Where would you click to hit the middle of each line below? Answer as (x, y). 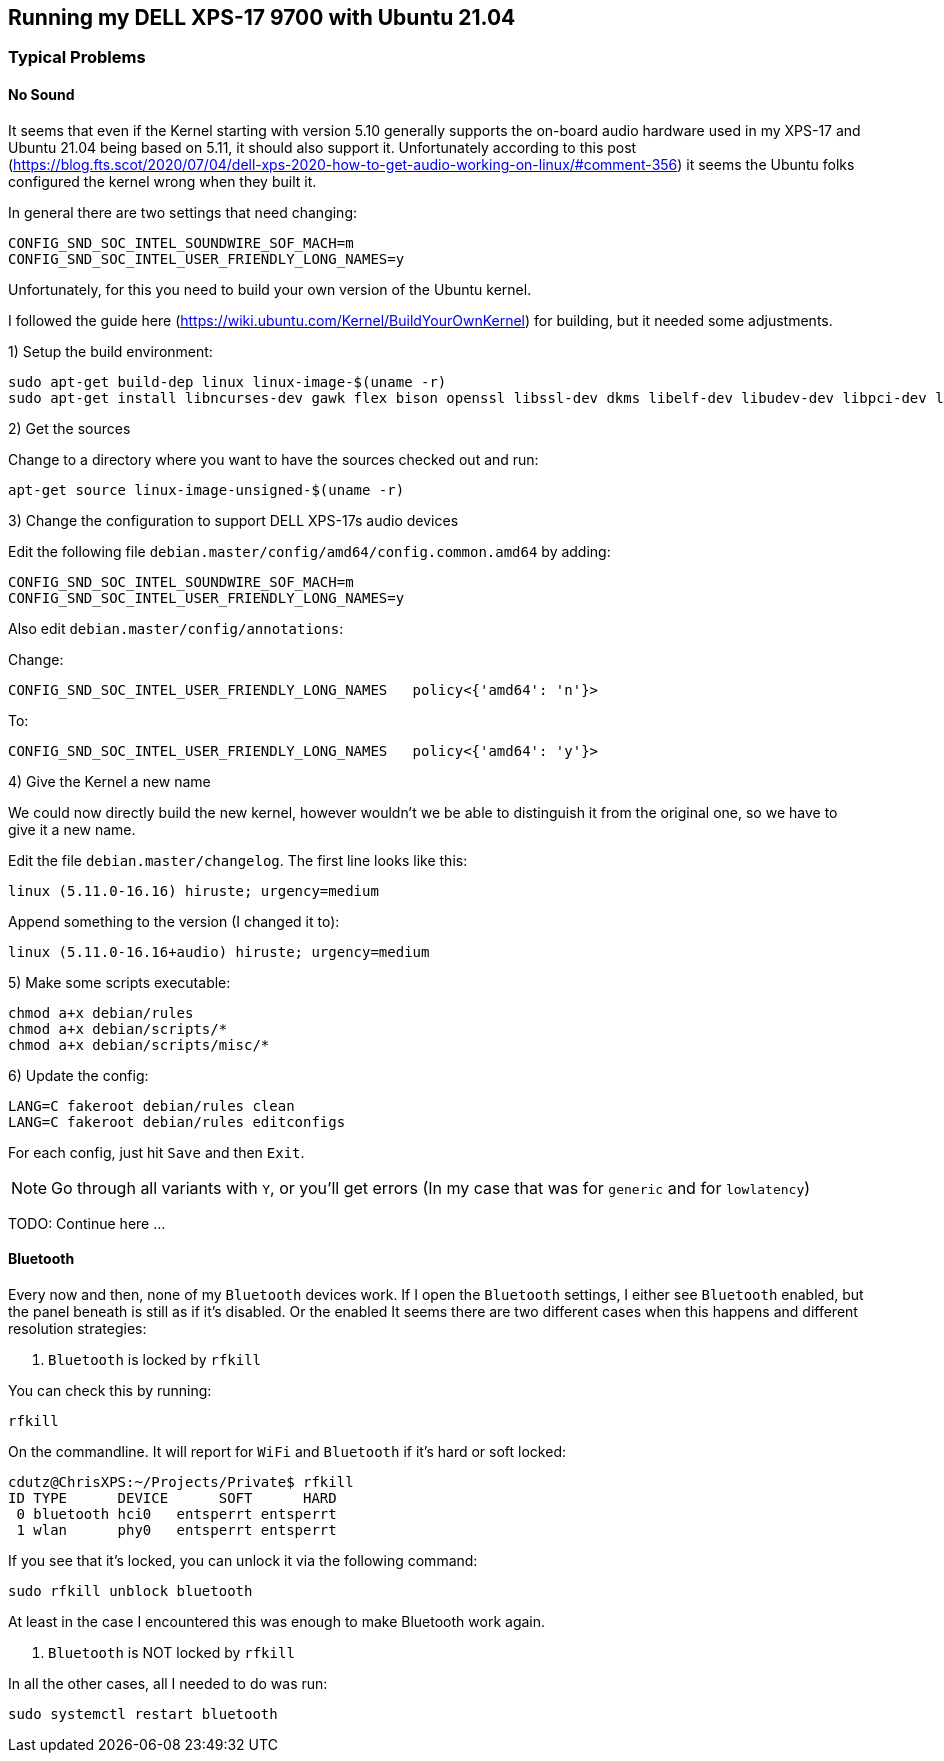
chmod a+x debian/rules (101, 1012)
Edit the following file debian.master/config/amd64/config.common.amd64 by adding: (309, 551)
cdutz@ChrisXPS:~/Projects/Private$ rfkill (181, 1481)
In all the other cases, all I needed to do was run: (168, 1683)
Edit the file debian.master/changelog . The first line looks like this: (238, 860)
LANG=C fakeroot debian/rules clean (151, 1105)
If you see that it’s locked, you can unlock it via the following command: (243, 1560)
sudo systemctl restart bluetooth (143, 1713)
